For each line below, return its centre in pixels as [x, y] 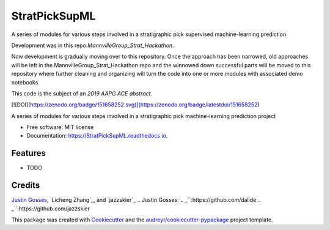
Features [28, 153]
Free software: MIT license [60, 127]
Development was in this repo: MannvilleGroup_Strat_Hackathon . [93, 45]
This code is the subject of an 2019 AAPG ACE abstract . [82, 93]
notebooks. [25, 82]
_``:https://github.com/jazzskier [51, 209]
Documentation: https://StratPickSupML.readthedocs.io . [97, 136]
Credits [26, 186]
